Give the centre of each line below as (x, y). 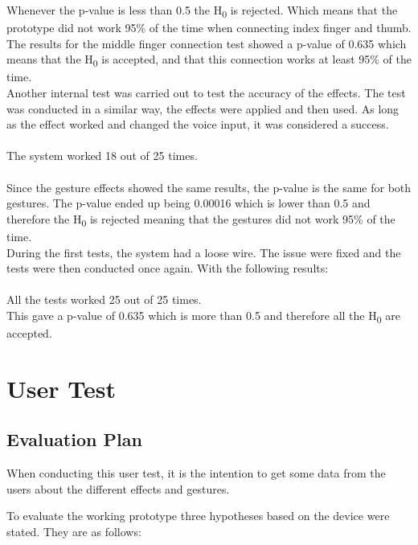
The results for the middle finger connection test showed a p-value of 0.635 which (207, 43)
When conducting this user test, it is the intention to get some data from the (196, 473)
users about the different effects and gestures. (118, 488)
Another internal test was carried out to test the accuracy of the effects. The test (206, 93)
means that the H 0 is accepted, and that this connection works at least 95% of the (209, 60)
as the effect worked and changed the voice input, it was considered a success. (198, 124)
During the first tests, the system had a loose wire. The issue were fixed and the (204, 252)
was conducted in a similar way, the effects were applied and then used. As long (203, 108)
